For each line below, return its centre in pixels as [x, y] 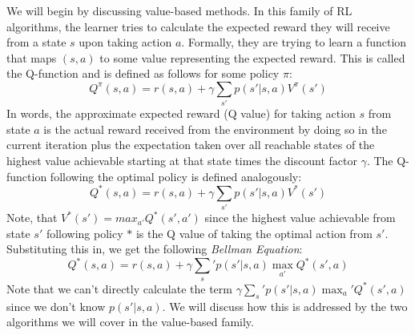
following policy [85, 233]
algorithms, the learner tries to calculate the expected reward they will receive [198, 26]
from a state [36, 42]
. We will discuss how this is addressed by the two [285, 306]
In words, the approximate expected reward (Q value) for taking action [181, 113]
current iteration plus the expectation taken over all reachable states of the [191, 145]
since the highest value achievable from [300, 218]
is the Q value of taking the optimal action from [254, 233]
